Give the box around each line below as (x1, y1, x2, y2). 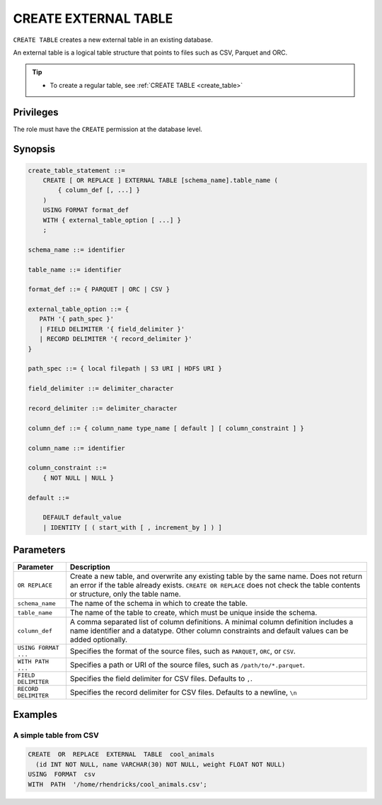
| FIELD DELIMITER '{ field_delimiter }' (39, 325, 185, 333)
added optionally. (69, 635, 127, 645)
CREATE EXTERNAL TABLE (13, 11, 173, 26)
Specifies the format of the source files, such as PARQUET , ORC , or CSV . (69, 646, 296, 656)
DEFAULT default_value (42, 514, 122, 522)
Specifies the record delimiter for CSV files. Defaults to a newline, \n (69, 687, 297, 697)
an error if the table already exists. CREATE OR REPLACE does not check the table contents (69, 580, 361, 590)
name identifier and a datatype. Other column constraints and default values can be (69, 626, 349, 636)
